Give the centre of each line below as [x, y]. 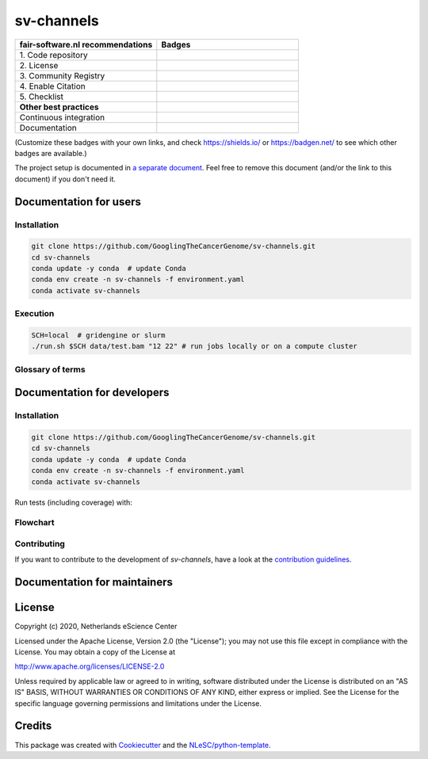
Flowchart [34, 523]
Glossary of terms [50, 369]
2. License [39, 65]
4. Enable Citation [53, 86]
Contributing [40, 544]
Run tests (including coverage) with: [73, 502]
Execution [34, 314]
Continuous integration [62, 117]
